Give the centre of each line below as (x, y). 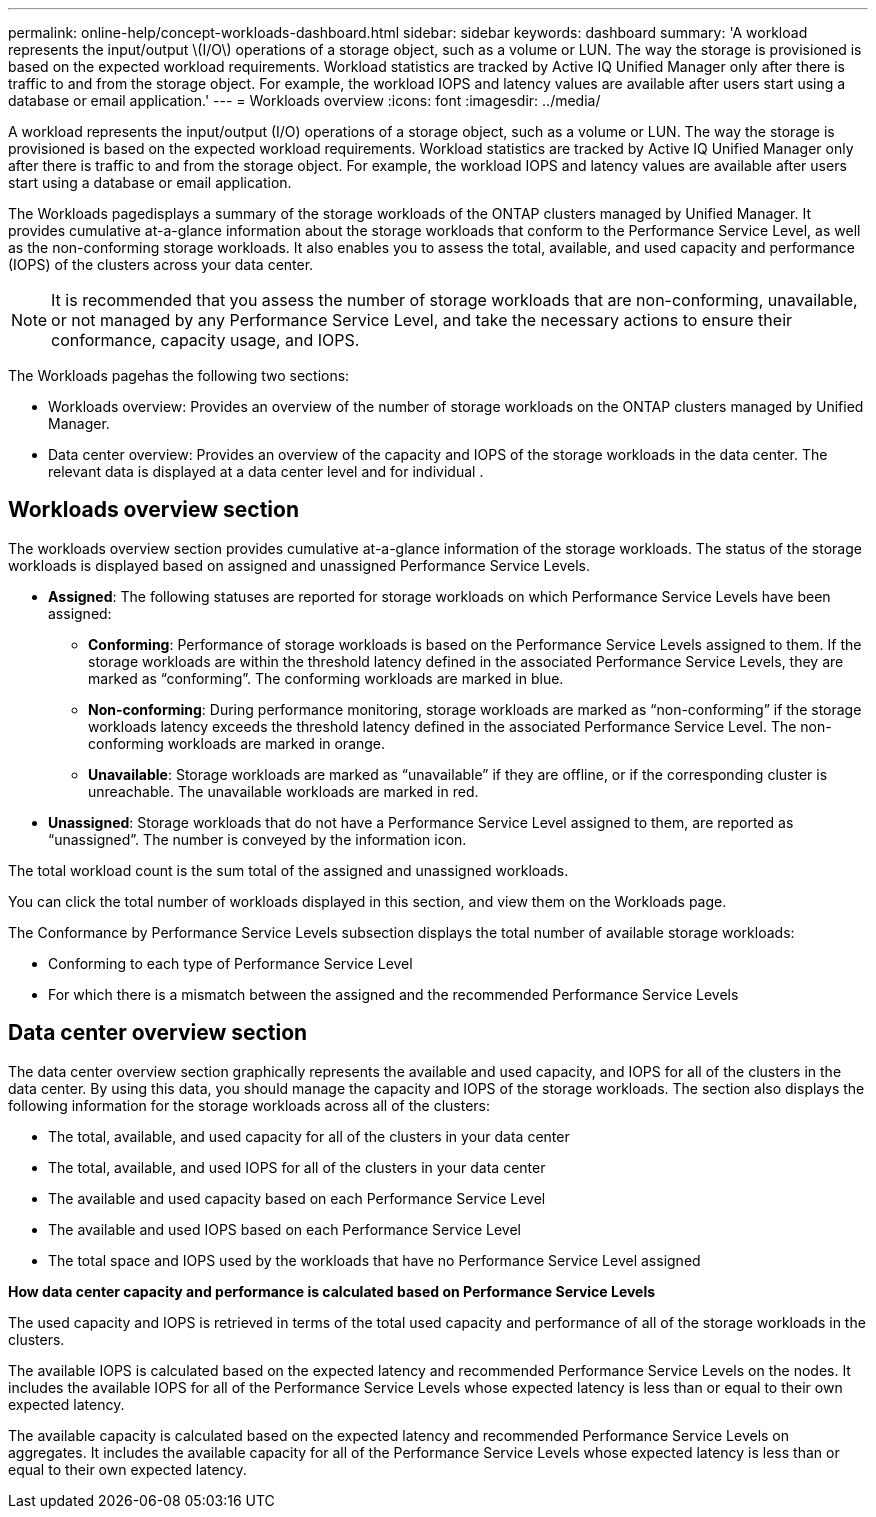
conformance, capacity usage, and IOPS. (205, 340)
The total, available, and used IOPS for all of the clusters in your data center (297, 1167)
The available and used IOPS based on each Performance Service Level (284, 1229)
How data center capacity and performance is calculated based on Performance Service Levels (332, 1291)
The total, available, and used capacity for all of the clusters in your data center (309, 1136)
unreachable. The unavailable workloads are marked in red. (283, 791)
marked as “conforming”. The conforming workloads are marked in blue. (326, 678)
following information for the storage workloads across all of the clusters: (249, 1105)
